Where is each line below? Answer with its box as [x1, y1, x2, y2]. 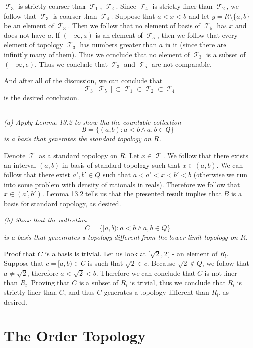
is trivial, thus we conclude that [130, 277, 225, 287]
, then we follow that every [157, 30, 238, 40]
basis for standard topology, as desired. [4, 198, 121, 208]
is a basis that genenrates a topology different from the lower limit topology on [4, 232, 238, 242]
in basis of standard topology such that [62, 159, 180, 170]
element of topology [4, 39, 63, 50]
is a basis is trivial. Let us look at [45, 248, 146, 258]
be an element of [4, 20, 54, 31]
